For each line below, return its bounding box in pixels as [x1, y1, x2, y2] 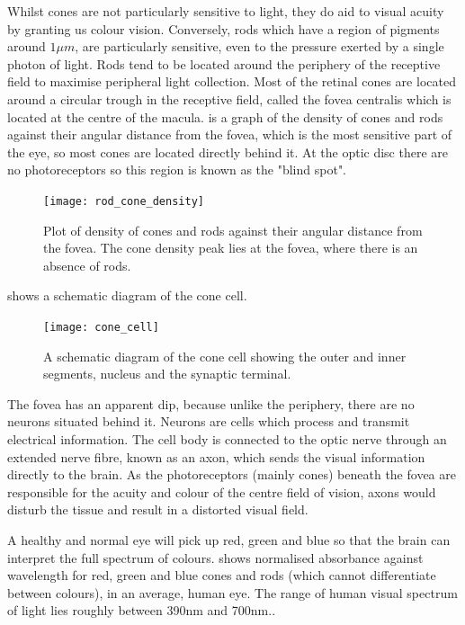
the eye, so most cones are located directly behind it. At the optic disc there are [7, 142, 449, 161]
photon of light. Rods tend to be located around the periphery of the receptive [7, 54, 441, 73]
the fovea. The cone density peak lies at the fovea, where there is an [43, 238, 418, 257]
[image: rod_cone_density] [43, 194, 204, 208]
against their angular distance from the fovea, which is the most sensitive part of [7, 125, 452, 144]
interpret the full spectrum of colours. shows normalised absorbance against [7, 548, 424, 567]
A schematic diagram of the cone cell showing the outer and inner [43, 346, 407, 365]
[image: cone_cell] [43, 320, 159, 334]
